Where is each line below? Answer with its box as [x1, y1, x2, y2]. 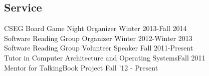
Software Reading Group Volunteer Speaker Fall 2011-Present [4, 42, 193, 53]
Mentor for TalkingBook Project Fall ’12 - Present [4, 62, 158, 72]
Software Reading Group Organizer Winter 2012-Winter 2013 [4, 32, 192, 43]
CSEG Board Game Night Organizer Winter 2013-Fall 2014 [4, 23, 187, 33]
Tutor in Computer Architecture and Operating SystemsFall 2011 [4, 52, 205, 62]
